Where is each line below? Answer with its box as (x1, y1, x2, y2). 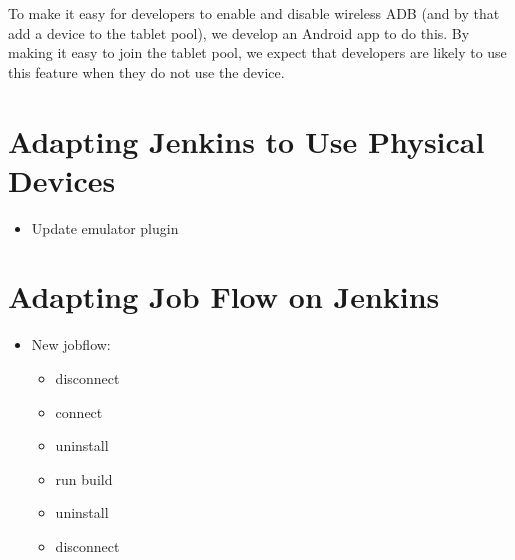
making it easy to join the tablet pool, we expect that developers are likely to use (8, 42, 507, 63)
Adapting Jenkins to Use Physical (8, 120, 485, 161)
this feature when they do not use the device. (8, 61, 285, 82)
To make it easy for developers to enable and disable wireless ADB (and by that (8, 3, 500, 23)
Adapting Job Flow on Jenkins (8, 276, 440, 317)
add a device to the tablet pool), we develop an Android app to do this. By (8, 22, 470, 43)
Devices (8, 159, 116, 200)
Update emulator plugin (31, 217, 179, 238)
